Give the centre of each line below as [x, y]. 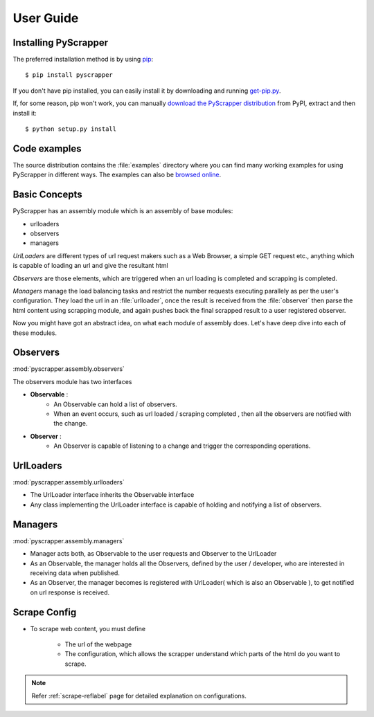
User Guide [46, 18]
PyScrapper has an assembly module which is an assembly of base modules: [123, 211]
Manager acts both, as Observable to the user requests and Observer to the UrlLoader [153, 554]
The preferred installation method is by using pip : [83, 60]
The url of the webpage [98, 644]
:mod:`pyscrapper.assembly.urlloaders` [69, 482]
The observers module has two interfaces [72, 381]
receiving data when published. [75, 573]
